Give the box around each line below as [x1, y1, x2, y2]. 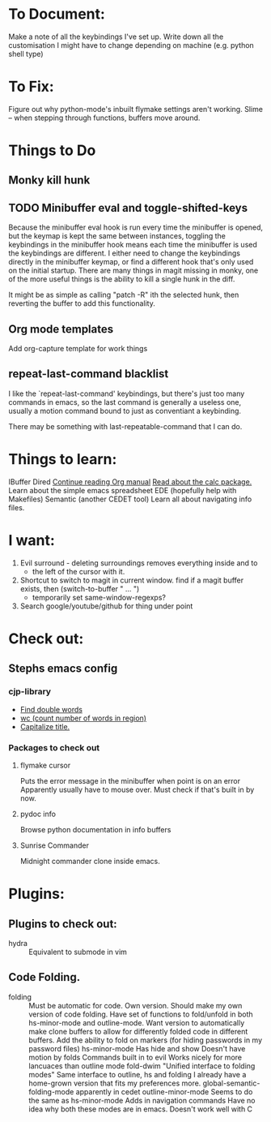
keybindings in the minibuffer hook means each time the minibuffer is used [8, 240, 257, 250]
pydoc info [19, 809, 57, 819]
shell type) [8, 49, 44, 58]
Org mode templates [8, 322, 114, 336]
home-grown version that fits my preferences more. [28, 1078, 201, 1088]
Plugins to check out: [8, 917, 117, 931]
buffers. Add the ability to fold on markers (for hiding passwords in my [28, 1035, 263, 1045]
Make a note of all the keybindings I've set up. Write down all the [8, 32, 224, 41]
